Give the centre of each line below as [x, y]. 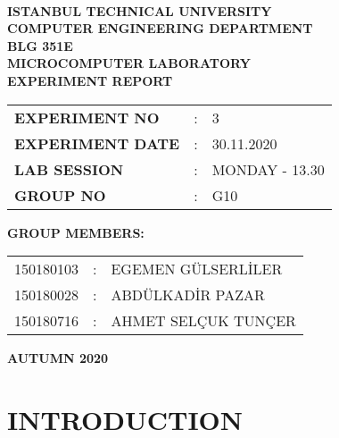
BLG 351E [40, 45]
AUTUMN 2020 [58, 358]
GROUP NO [60, 195]
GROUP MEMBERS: [76, 232]
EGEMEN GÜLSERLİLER [197, 269]
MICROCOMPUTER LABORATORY [129, 63]
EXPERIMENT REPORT [90, 80]
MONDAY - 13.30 [268, 169]
